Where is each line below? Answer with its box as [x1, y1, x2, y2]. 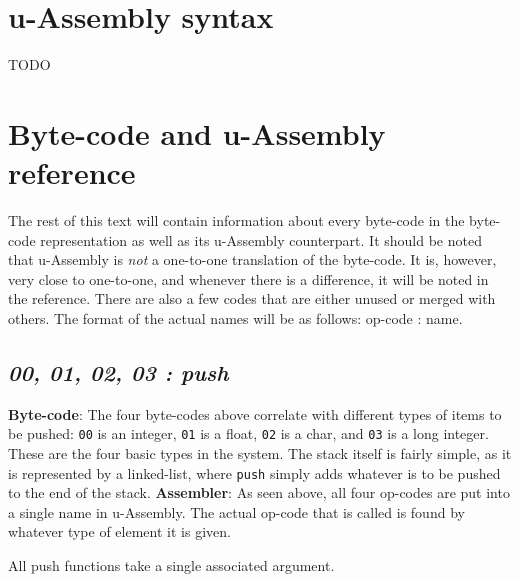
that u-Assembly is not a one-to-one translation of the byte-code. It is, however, [8, 249, 497, 270]
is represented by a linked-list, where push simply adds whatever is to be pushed [8, 462, 501, 483]
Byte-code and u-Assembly [8, 112, 386, 153]
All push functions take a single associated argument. [8, 555, 335, 576]
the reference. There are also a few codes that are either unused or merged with [8, 288, 496, 309]
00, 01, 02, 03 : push [8, 356, 229, 387]
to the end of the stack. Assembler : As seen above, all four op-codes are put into [8, 482, 510, 503]
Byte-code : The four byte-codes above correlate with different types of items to [8, 403, 502, 424]
